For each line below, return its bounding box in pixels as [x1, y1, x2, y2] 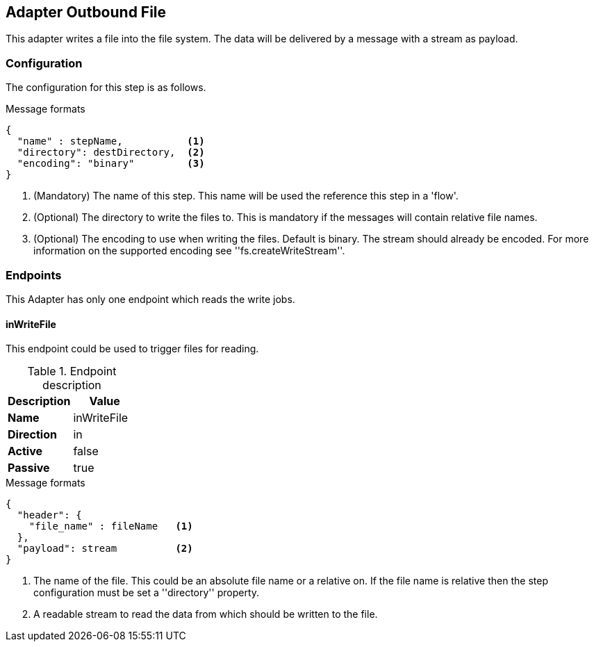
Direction [8, 427, 57, 442]
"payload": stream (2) [17, 543, 193, 555]
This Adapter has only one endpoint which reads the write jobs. [6, 293, 295, 305]
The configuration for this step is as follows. [6, 81, 206, 94]
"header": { [17, 509, 82, 521]
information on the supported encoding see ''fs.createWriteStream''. [33, 245, 345, 257]
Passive [8, 461, 50, 475]
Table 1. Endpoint [27, 364, 117, 379]
